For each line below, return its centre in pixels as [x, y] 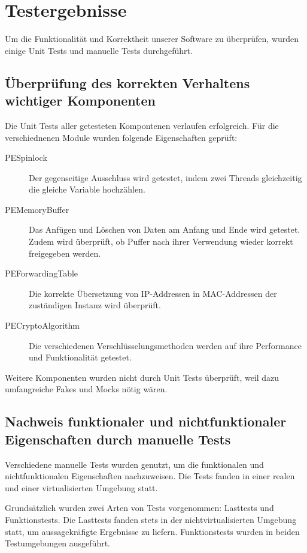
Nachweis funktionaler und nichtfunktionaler [146, 421]
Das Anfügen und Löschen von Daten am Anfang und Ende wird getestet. [165, 229]
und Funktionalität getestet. [80, 357]
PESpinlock [26, 157]
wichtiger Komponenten [80, 100]
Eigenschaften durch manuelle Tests [118, 439]
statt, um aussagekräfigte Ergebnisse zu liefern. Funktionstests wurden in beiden [152, 531]
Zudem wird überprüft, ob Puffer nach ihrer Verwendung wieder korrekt [161, 241]
